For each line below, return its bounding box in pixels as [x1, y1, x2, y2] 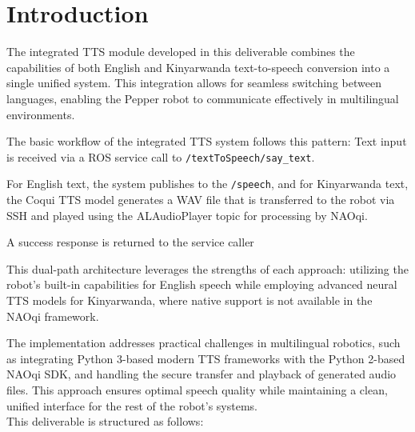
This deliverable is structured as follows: [6, 413, 204, 430]
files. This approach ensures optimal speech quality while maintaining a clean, [6, 381, 388, 398]
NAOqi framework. [6, 307, 99, 324]
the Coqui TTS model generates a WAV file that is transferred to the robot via [6, 191, 395, 207]
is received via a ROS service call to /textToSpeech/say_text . [6, 148, 315, 165]
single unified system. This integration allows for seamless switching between [6, 74, 381, 91]
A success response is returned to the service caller [6, 234, 254, 250]
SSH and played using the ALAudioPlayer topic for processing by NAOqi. [6, 206, 368, 223]
